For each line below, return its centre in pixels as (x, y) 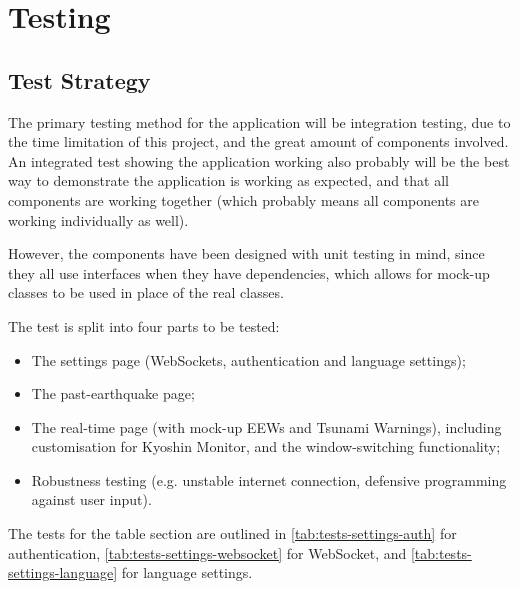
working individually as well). (98, 219)
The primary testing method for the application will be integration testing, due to (259, 121)
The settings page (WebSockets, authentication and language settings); (248, 359)
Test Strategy (79, 79)
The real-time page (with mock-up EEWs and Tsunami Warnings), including (266, 426)
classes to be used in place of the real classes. (146, 292)
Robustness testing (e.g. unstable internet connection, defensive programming (269, 479)
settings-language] (63, 572)
